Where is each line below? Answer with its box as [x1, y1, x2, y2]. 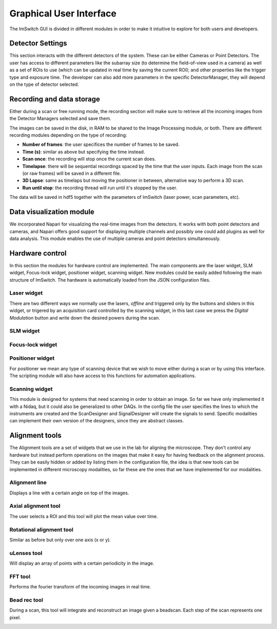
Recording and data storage [9, 95, 100, 103]
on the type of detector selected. [9, 81, 80, 87]
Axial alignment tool [9, 503, 61, 510]
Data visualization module [9, 208, 95, 216]
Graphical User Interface [9, 8, 116, 19]
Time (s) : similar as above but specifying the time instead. [22, 149, 145, 155]
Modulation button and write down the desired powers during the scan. [9, 314, 160, 321]
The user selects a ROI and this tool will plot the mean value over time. [9, 513, 159, 519]
